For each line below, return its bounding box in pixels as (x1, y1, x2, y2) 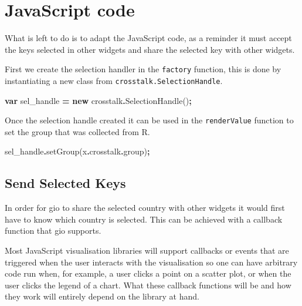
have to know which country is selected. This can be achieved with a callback (5, 213, 283, 225)
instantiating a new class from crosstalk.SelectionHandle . (5, 74, 223, 86)
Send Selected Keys (5, 174, 126, 192)
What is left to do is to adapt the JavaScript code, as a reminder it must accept (5, 32, 292, 44)
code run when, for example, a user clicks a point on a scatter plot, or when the (5, 267, 291, 280)
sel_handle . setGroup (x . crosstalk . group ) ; (5, 145, 150, 157)
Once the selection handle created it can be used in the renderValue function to (5, 114, 294, 126)
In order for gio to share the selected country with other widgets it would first (5, 201, 285, 214)
